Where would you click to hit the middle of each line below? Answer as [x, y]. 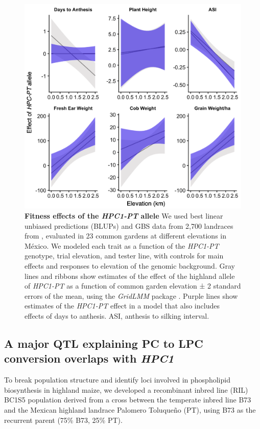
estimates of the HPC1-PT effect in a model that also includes [122, 306]
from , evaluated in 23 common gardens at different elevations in [125, 236]
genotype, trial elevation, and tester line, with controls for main [124, 256]
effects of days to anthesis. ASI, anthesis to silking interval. [117, 315]
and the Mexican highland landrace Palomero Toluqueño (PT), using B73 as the [130, 409]
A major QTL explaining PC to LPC [104, 343]
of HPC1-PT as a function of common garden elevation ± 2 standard [133, 286]
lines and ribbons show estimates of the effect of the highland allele [130, 276]
